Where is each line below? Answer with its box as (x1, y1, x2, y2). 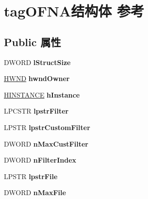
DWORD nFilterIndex (4, 155, 77, 165)
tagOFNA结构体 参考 (4, 1, 144, 21)
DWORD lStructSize (4, 57, 71, 67)
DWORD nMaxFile (4, 187, 66, 198)
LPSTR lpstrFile (4, 171, 58, 181)
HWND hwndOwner (4, 73, 70, 83)
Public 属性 (4, 34, 61, 49)
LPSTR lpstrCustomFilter (4, 122, 90, 132)
